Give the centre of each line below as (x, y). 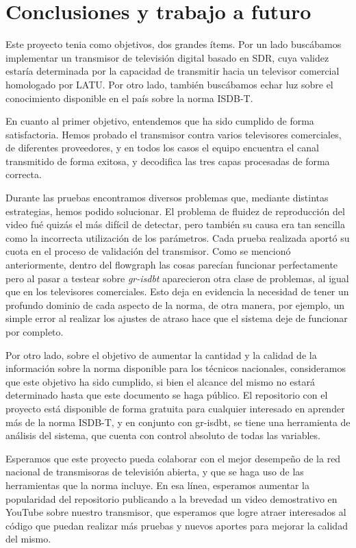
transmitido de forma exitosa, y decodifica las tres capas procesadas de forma (168, 161)
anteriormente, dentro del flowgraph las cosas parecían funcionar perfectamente (172, 265)
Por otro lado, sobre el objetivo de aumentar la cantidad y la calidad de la (161, 354)
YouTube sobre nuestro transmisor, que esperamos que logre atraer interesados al (176, 512)
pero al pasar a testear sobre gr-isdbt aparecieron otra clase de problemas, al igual (177, 278)
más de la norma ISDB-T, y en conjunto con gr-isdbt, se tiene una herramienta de (178, 422)
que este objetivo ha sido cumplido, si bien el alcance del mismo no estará (160, 381)
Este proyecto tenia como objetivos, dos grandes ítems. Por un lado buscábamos (174, 44)
